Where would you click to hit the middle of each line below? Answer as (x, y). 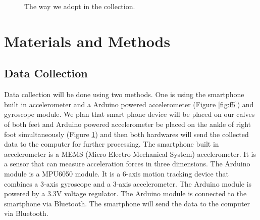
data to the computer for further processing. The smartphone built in (112, 144)
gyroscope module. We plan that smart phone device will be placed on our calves (129, 114)
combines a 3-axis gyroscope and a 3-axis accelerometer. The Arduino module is (128, 183)
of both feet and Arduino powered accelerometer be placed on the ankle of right (128, 124)
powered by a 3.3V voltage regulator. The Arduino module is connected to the (125, 193)
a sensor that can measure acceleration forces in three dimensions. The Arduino (127, 164)
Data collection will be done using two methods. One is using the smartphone (124, 94)
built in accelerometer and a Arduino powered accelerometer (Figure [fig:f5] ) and (129, 104)
